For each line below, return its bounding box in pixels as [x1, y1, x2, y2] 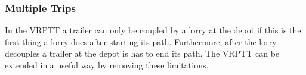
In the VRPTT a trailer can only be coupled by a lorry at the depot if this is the [5, 24, 301, 36]
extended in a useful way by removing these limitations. [5, 59, 209, 71]
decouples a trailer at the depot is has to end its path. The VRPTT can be [5, 47, 280, 60]
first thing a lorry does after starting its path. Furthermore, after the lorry [5, 35, 277, 48]
